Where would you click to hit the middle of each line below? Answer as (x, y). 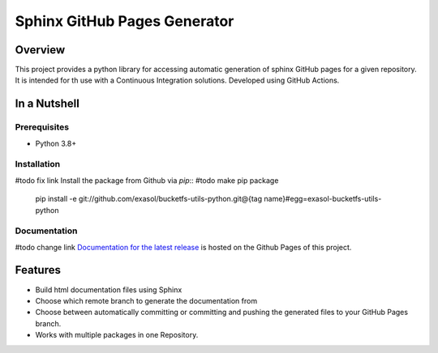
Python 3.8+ (56, 143)
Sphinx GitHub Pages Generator (125, 21)
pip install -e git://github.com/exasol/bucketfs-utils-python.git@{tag (149, 199)
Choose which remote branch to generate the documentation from (146, 300)
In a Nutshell (47, 104)
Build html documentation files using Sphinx (109, 289)
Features (38, 270)
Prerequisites (42, 127)
